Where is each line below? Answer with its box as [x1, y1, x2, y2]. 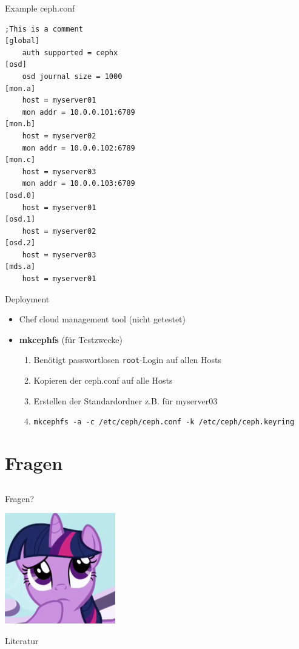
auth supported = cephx [22, 48, 118, 57]
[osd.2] [5, 239, 36, 248]
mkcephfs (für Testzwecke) [19, 333, 123, 345]
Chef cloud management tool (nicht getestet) [19, 313, 186, 325]
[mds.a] [5, 262, 36, 271]
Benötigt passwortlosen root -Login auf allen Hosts [33, 353, 222, 366]
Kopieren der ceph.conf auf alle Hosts [33, 374, 173, 387]
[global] [5, 36, 40, 46]
